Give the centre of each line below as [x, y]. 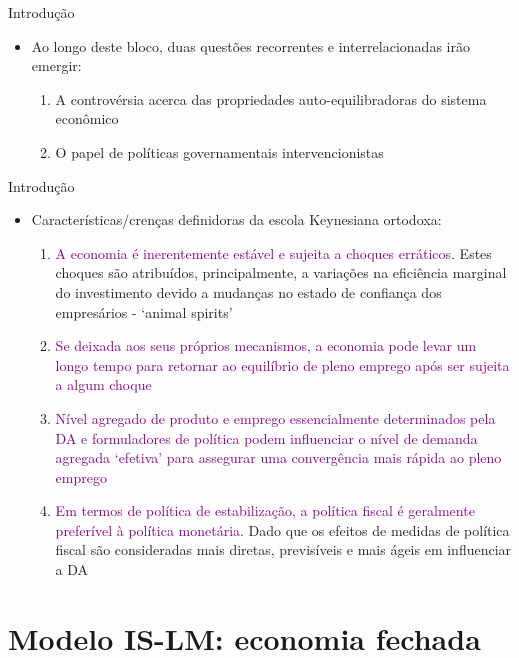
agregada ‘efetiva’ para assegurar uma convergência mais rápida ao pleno [278, 457]
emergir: [56, 65]
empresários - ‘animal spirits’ [144, 311]
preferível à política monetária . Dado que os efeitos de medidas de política [282, 529]
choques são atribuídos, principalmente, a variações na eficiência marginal [281, 272]
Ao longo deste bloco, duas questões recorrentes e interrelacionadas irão [250, 45]
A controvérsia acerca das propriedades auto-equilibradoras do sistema [271, 98]
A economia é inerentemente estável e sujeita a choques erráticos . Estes [273, 252]
